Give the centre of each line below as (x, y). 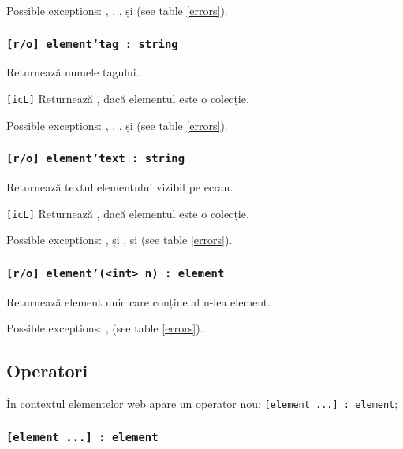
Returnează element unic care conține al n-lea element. (139, 301)
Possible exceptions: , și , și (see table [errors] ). (119, 240)
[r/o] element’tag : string (92, 44)
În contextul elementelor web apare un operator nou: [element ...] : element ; (202, 404)
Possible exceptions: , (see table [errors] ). (105, 328)
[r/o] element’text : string (96, 159)
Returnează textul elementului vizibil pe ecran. (120, 187)
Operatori (47, 371)
